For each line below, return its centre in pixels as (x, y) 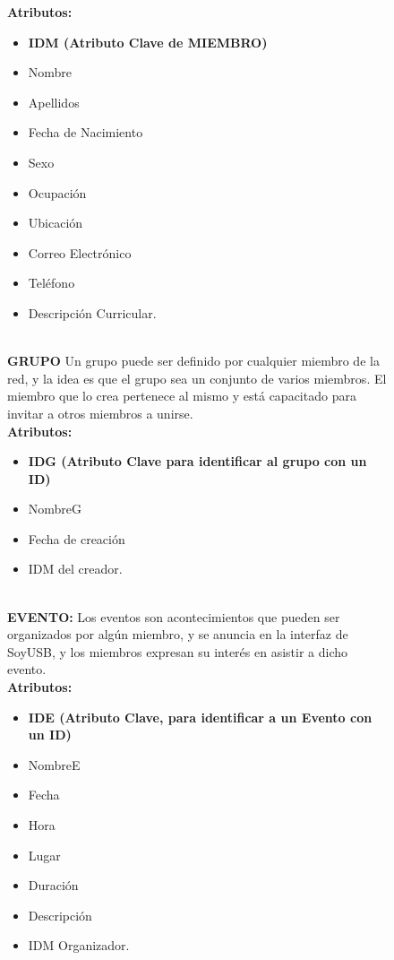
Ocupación (57, 192)
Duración (53, 885)
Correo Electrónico (80, 252)
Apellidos (54, 102)
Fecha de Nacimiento (86, 132)
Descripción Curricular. (92, 312)
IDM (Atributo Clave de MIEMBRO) (148, 42)
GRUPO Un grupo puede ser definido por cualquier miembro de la (193, 361)
